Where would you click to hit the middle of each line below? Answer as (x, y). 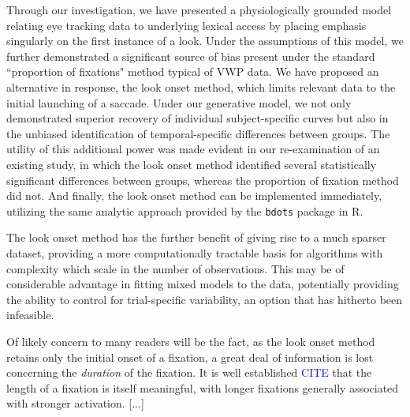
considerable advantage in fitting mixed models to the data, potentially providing (203, 284)
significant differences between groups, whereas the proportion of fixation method (203, 180)
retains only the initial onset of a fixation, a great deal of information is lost (190, 357)
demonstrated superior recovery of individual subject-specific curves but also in (198, 118)
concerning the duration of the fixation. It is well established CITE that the (189, 372)
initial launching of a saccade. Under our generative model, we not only (179, 102)
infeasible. (30, 315)
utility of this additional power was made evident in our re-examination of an (193, 149)
